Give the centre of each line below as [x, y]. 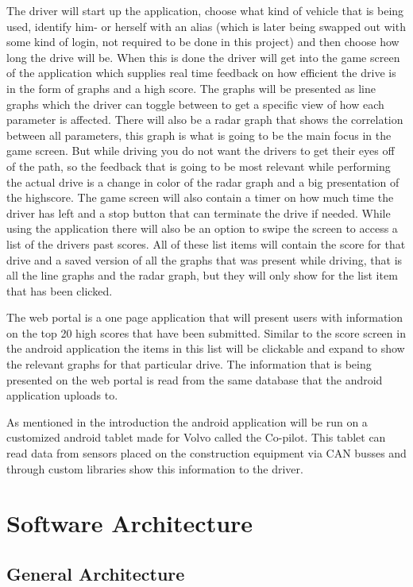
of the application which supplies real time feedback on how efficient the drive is [201, 73]
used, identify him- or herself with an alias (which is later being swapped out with [206, 26]
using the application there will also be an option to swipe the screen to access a [202, 228]
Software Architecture [130, 523]
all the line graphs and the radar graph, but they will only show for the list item [202, 275]
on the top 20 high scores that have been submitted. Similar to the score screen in [206, 332]
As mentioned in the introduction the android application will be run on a [187, 421]
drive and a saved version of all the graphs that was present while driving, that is [205, 259]
